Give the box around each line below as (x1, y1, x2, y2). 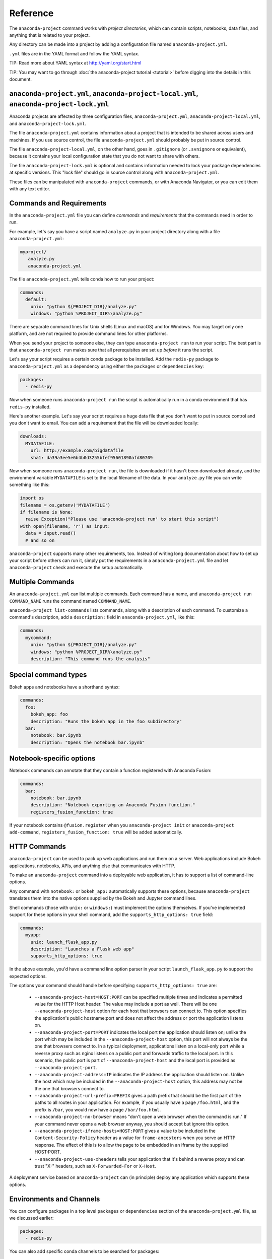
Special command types (9, 670, 87, 679)
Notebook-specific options (9, 754, 96, 763)
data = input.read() (25, 530, 76, 536)
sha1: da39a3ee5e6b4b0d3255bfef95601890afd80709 (30, 455, 153, 460)
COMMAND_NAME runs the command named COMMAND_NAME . (9, 598, 132, 604)
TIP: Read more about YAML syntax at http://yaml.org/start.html (9, 60, 142, 66)
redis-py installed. (9, 403, 51, 410)
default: (25, 297, 47, 302)
